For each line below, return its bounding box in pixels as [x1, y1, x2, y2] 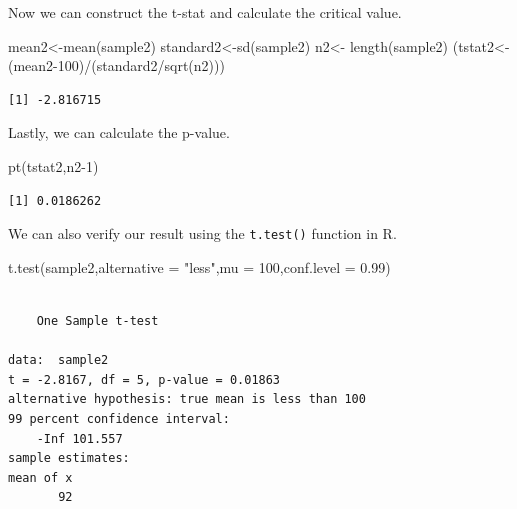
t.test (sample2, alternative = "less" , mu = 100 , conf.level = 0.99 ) [8, 256, 391, 277]
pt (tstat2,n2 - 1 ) [8, 155, 99, 176]
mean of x [8, 470, 73, 485]
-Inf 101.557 [36, 431, 123, 446]
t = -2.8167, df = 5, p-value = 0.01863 [8, 372, 281, 387]
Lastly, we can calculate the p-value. [8, 122, 230, 143]
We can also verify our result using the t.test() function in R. [8, 223, 397, 244]
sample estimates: [8, 451, 130, 466]
